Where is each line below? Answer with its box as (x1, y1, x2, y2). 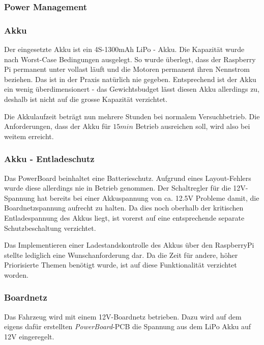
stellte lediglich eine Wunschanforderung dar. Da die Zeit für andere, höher (4, 249, 238, 260)
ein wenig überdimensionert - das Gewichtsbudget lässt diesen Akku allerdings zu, (4, 84, 260, 94)
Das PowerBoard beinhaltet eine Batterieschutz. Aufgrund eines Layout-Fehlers (4, 172, 251, 183)
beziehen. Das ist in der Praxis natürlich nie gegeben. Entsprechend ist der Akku (4, 73, 256, 84)
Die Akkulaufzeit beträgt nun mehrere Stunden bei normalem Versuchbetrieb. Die (4, 111, 260, 121)
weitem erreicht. (4, 130, 54, 141)
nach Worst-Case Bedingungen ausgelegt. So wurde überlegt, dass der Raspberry (4, 54, 256, 64)
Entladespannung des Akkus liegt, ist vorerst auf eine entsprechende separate (4, 213, 245, 223)
